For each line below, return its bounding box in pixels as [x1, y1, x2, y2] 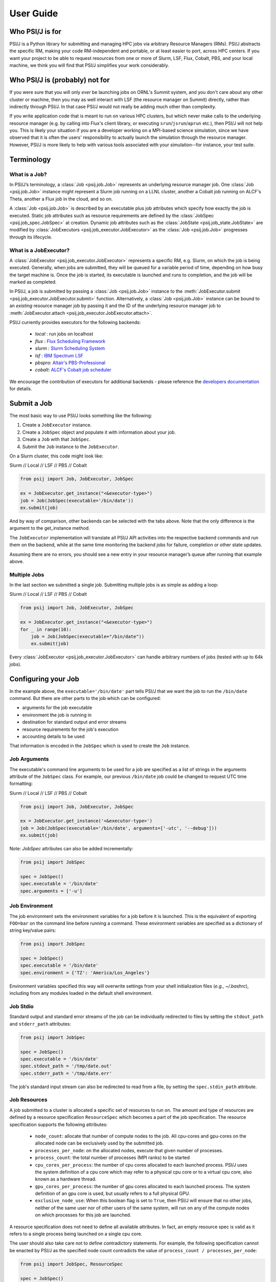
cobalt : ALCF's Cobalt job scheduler [35, 367, 112, 373]
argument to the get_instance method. [9, 525, 90, 531]
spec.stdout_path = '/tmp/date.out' [20, 1063, 112, 1069]
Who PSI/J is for [9, 27, 61, 36]
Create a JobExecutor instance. [22, 422, 92, 428]
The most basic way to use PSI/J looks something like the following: [9, 413, 152, 419]
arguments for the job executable [22, 705, 93, 711]
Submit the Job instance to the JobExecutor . [22, 444, 120, 450]
